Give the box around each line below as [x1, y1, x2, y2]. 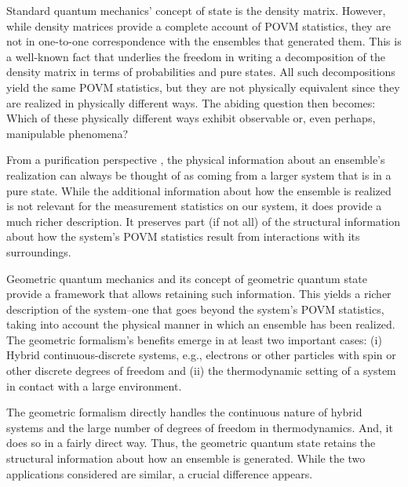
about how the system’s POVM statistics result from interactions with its [6, 228, 360, 245]
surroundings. [6, 243, 71, 260]
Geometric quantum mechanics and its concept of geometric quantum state [6, 270, 368, 286]
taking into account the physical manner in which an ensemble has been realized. [6, 316, 395, 333]
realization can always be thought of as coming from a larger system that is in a [6, 166, 392, 183]
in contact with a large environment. [6, 377, 182, 394]
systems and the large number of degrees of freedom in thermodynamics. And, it [6, 419, 393, 435]
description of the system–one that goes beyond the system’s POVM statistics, [6, 300, 384, 317]
